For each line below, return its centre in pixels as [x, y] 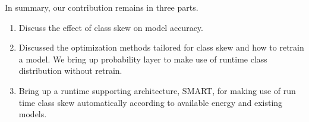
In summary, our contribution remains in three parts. [102, 7]
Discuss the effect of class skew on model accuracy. [111, 27]
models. [33, 114]
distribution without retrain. [70, 71]
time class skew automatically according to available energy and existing [151, 102]
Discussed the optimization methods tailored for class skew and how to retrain [161, 47]
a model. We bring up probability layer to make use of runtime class [143, 59]
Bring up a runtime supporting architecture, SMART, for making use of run [157, 90]
